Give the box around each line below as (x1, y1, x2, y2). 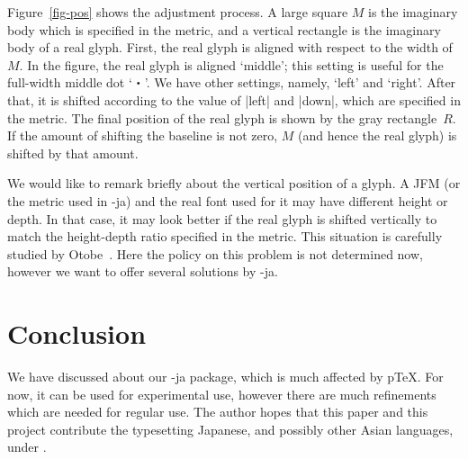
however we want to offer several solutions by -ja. (7, 262, 278, 281)
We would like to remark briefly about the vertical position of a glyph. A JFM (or (7, 174, 461, 193)
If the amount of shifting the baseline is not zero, (7, 126, 278, 145)
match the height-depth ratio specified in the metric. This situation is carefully (7, 227, 443, 246)
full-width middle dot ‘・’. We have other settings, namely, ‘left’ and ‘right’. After (7, 73, 456, 92)
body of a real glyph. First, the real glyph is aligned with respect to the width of (7, 38, 453, 57)
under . (7, 437, 47, 456)
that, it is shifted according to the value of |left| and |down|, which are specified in (7, 90, 461, 109)
